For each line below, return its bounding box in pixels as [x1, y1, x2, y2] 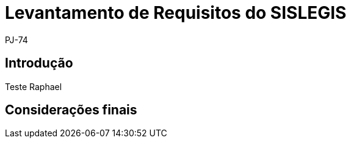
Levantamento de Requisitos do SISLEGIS [5, 2, 347, 23]
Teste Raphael [5, 81, 62, 92]
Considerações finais [5, 102, 137, 118]
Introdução [5, 55, 73, 71]
